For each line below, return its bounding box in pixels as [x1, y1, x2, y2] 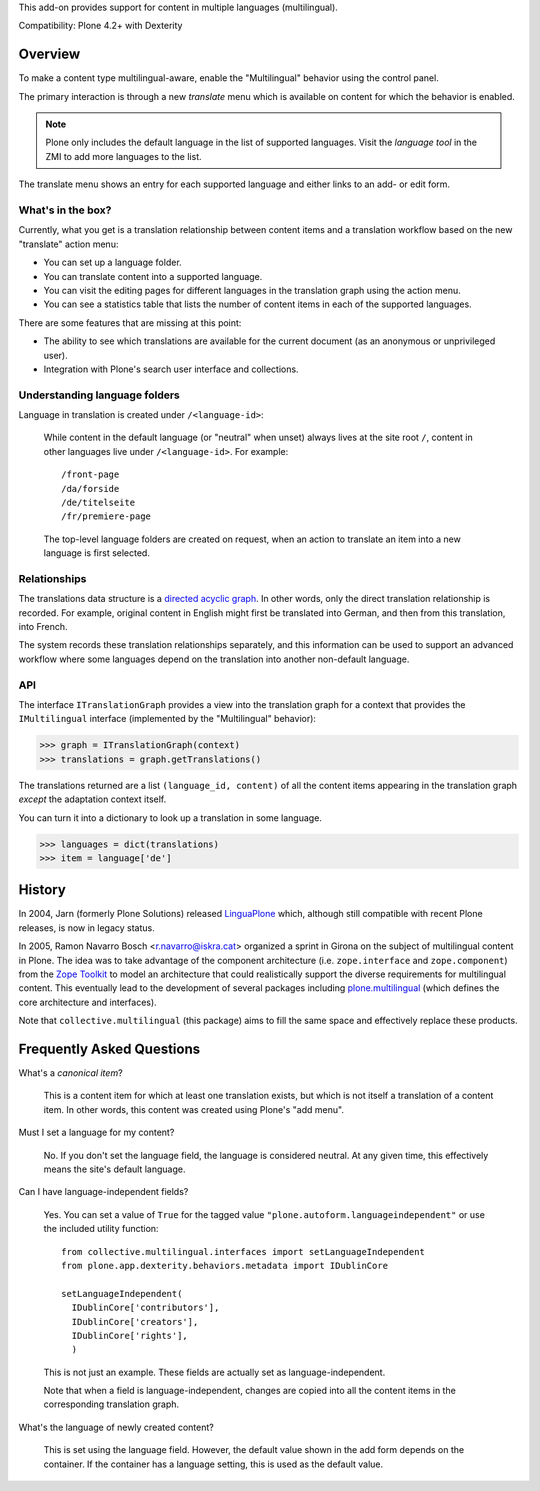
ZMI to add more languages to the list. [45, 150, 202, 162]
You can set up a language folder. [43, 256, 182, 269]
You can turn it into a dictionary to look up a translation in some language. [18, 811, 322, 824]
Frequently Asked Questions [18, 1040, 201, 1057]
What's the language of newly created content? [18, 1421, 214, 1433]
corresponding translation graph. [43, 1398, 180, 1410]
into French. [18, 621, 69, 633]
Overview [18, 46, 81, 63]
